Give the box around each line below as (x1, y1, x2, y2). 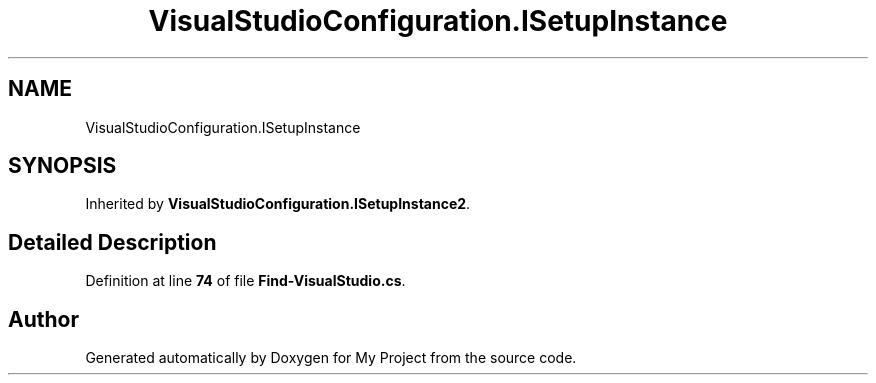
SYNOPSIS (8, 153, 117, 179)
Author (8, 306, 79, 332)
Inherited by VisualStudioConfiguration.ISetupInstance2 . (85, 195, 471, 213)
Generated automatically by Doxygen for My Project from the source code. (85, 349, 577, 367)
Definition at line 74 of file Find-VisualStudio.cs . (85, 272, 406, 290)
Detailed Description (8, 229, 217, 255)
